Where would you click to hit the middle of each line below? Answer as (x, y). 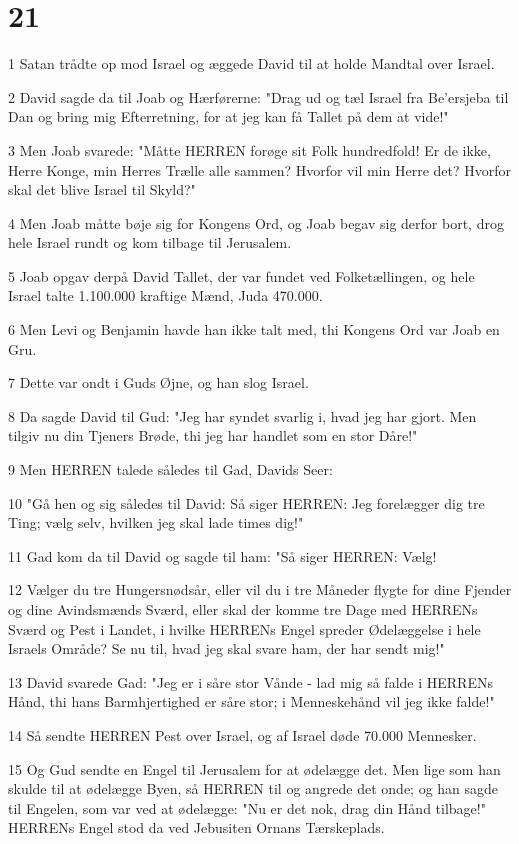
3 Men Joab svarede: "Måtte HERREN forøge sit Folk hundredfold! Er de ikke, (249, 149)
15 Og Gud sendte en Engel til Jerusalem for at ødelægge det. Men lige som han (254, 768)
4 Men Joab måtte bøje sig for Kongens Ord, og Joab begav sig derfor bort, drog (256, 222)
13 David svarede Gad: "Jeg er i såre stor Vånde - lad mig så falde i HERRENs (250, 681)
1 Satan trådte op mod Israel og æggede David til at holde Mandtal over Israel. (251, 63)
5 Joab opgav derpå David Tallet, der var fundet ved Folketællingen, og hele (241, 275)
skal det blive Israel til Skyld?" (102, 189)
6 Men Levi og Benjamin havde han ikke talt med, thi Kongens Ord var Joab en (254, 329)
